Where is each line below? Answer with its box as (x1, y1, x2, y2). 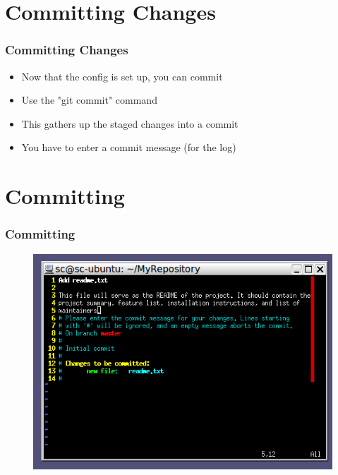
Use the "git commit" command (21, 92, 157, 107)
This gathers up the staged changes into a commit (21, 116, 239, 131)
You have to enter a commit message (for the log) (21, 140, 236, 155)
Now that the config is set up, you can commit (21, 68, 223, 83)
